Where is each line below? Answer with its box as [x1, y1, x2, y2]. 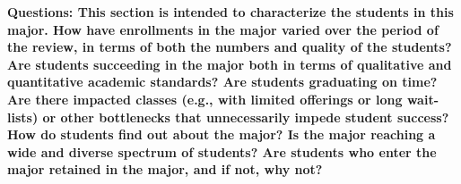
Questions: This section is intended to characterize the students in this [7, 3, 454, 21]
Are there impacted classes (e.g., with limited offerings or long [7, 89, 403, 108]
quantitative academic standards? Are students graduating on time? [7, 72, 438, 91]
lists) [7, 107, 39, 126]
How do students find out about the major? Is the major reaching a [7, 125, 436, 144]
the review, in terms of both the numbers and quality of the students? [7, 38, 452, 56]
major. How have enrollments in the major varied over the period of [7, 20, 439, 38]
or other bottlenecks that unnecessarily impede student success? [42, 107, 449, 126]
